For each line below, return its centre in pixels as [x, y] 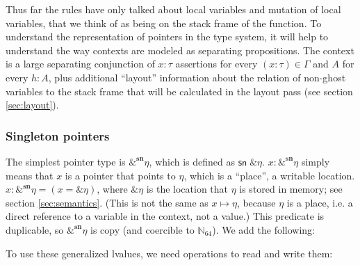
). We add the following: [264, 229]
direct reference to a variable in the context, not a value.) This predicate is [165, 216]
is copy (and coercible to [142, 229]
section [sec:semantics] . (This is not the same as [107, 202]
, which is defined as [192, 161]
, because [256, 202]
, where [112, 189]
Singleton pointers [58, 135]
